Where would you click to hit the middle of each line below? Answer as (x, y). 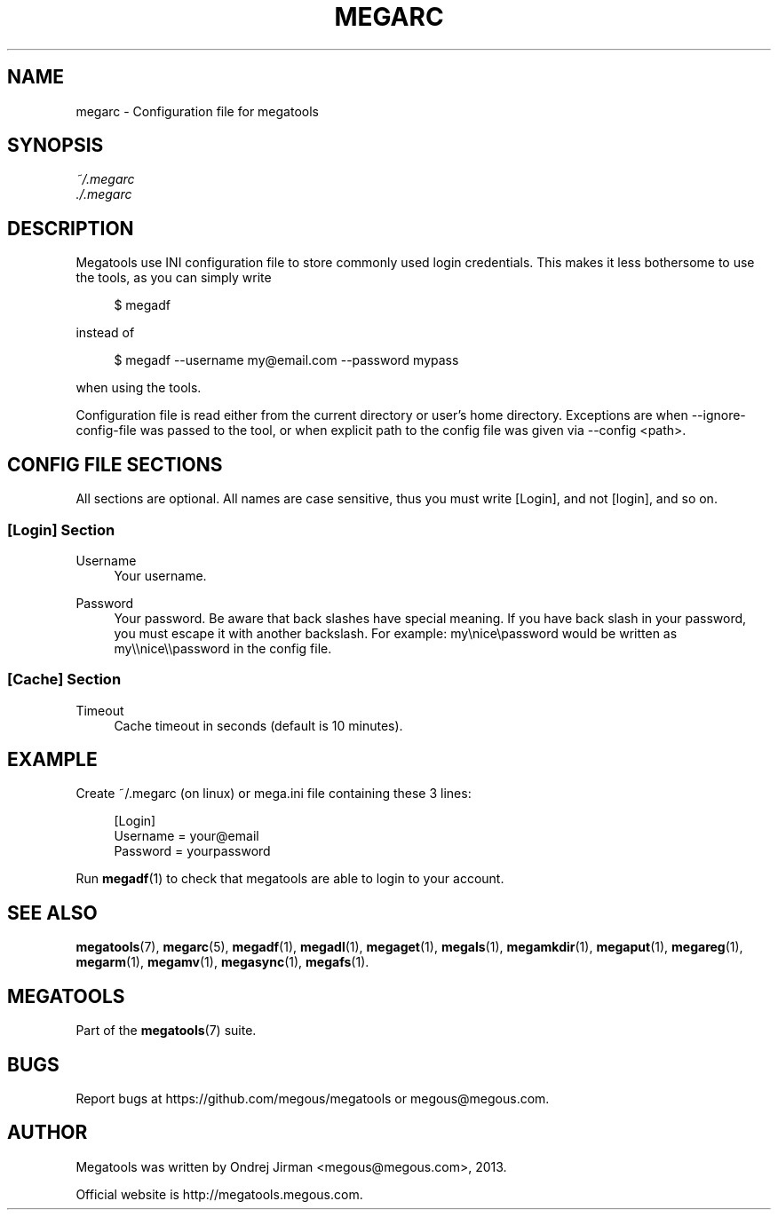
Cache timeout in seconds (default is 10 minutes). (258, 725)
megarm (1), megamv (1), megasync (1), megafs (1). (222, 962)
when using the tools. (139, 388)
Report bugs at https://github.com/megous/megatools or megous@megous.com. (313, 1098)
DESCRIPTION (71, 228)
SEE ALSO (52, 913)
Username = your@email (187, 836)
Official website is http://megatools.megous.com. (219, 1194)
